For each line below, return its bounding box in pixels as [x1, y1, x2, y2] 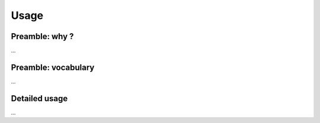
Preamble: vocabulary [11, 62, 95, 72]
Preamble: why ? [11, 31, 74, 41]
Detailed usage [11, 93, 68, 103]
